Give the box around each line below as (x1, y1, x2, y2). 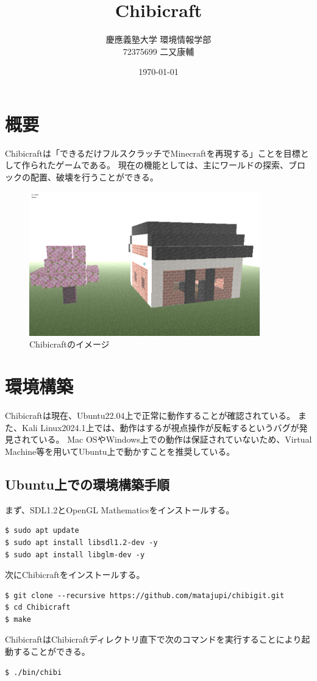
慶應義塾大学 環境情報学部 (105, 33, 212, 46)
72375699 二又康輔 (123, 45, 194, 57)
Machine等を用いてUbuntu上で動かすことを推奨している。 (5, 444, 235, 457)
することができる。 (13, 645, 90, 658)
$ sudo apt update (5, 526, 79, 535)
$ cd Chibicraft (5, 603, 71, 612)
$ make (5, 615, 31, 624)
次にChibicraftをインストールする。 (5, 568, 145, 581)
